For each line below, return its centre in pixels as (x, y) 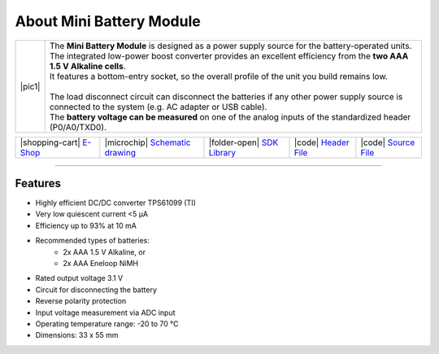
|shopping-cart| (50, 142)
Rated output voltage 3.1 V (79, 278)
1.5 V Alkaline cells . (87, 66)
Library (222, 152)
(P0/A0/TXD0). (78, 127)
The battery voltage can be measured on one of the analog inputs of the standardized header (230, 116)
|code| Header (322, 142)
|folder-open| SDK (243, 142)
